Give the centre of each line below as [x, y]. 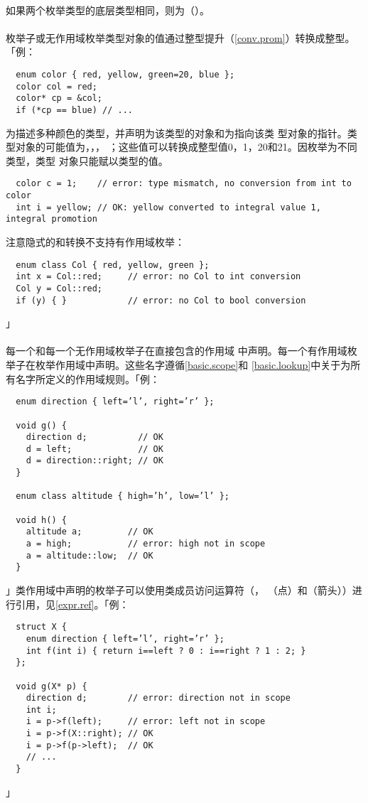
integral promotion [52, 219]
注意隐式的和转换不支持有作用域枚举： [95, 242]
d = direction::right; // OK [94, 461]
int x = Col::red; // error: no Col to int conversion [158, 277]
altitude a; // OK [90, 532]
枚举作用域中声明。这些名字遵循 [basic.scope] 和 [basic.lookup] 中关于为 [193, 365]
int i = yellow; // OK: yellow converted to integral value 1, [168, 207]
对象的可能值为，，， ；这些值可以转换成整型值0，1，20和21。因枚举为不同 [186, 147]
